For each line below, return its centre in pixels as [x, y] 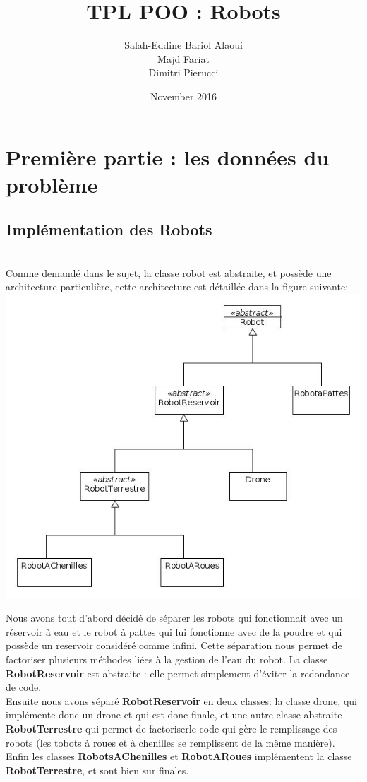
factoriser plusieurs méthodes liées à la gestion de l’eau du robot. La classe [167, 659]
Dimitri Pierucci [183, 72]
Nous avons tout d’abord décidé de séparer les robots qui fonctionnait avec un [174, 618]
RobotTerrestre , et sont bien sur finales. [97, 770]
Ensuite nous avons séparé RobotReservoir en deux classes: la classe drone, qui [181, 700]
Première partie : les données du [168, 156]
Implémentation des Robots [109, 229]
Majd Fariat [183, 58]
